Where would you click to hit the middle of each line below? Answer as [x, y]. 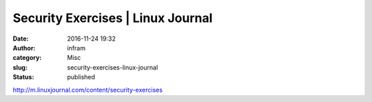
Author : [24, 48]
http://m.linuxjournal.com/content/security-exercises [88, 90]
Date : [21, 39]
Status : [23, 77]
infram [76, 48]
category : [27, 58]
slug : [20, 67]
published [81, 77]
